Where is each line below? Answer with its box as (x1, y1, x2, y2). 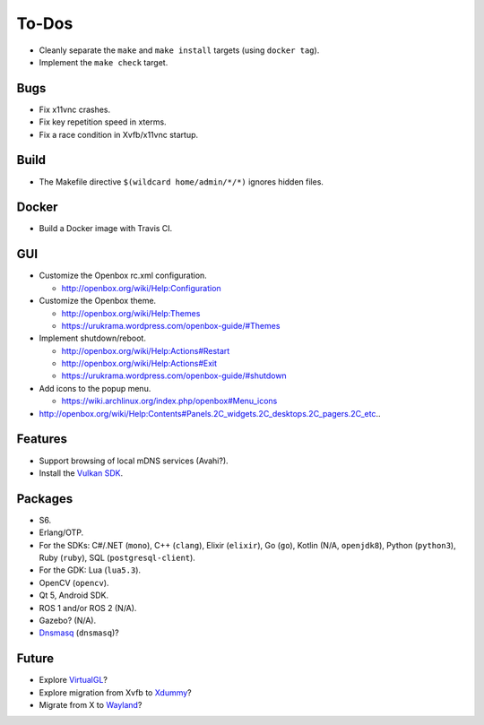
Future (16, 651, 55, 667)
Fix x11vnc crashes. (39, 104, 111, 115)
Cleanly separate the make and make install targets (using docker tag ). (39, 45, 320, 56)
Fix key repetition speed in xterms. (39, 117, 167, 127)
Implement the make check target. (39, 56, 169, 67)
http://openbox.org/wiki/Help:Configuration (61, 282, 221, 293)
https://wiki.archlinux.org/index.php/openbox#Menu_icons (61, 395, 278, 407)
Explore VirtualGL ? (39, 675, 108, 686)
